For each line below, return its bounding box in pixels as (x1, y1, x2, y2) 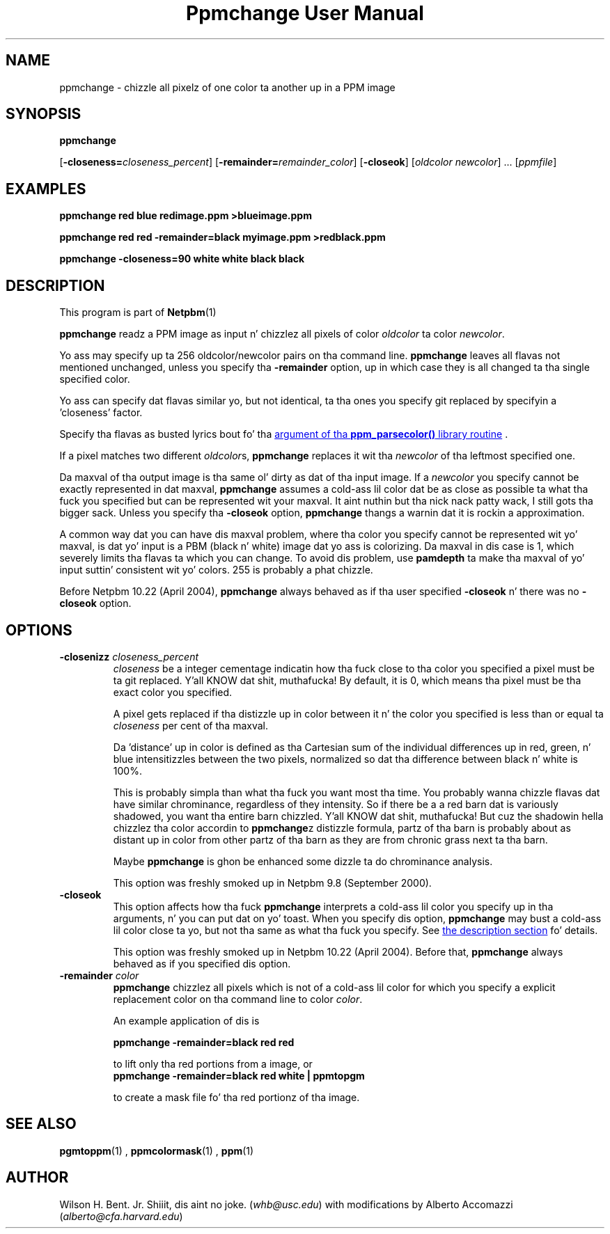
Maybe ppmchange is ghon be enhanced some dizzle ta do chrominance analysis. (113, 855, 493, 867)
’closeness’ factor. (59, 406, 143, 419)
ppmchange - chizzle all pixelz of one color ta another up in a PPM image (59, 81, 396, 93)
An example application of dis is (113, 1014, 260, 1027)
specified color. (59, 373, 130, 386)
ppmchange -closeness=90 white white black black (59, 253, 305, 265)
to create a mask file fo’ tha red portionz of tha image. (113, 1091, 360, 1103)
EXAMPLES (6, 180, 86, 198)
